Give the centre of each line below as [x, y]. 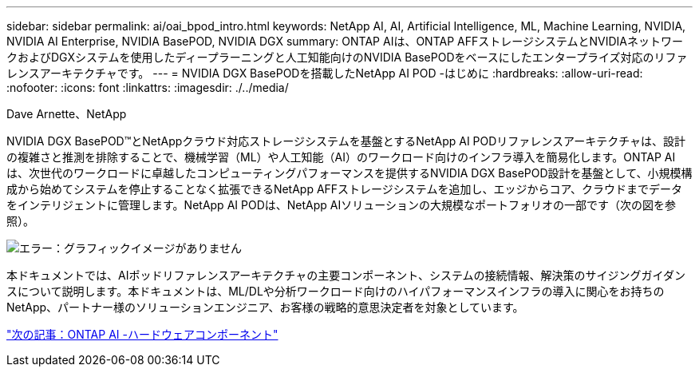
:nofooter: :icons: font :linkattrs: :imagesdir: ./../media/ [148, 87]
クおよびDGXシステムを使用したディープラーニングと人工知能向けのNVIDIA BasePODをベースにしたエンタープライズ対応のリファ [347, 57]
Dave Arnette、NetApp [67, 114]
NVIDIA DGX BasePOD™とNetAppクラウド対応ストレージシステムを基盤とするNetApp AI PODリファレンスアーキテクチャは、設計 [346, 141]
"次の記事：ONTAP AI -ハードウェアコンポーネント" [142, 334]
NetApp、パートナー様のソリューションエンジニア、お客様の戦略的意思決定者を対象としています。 [265, 307]
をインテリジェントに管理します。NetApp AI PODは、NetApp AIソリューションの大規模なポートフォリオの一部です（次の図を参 [341, 205]
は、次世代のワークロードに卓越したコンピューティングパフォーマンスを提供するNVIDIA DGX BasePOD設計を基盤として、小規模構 [349, 173]
